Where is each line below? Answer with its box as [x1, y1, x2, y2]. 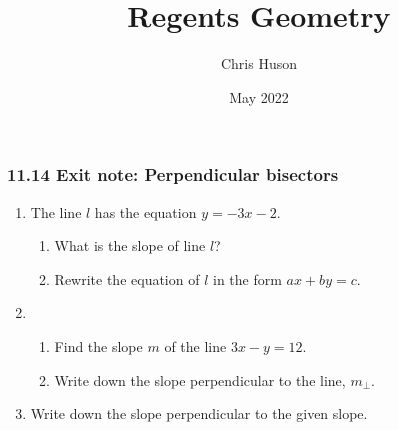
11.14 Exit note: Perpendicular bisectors [7, 162, 339, 187]
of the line [164, 335, 227, 356]
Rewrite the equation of [54, 268, 200, 289]
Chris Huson [220, 53, 298, 74]
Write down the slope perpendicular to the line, [54, 369, 346, 390]
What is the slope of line [54, 235, 206, 256]
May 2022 [229, 86, 289, 107]
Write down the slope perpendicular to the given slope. [30, 403, 368, 424]
